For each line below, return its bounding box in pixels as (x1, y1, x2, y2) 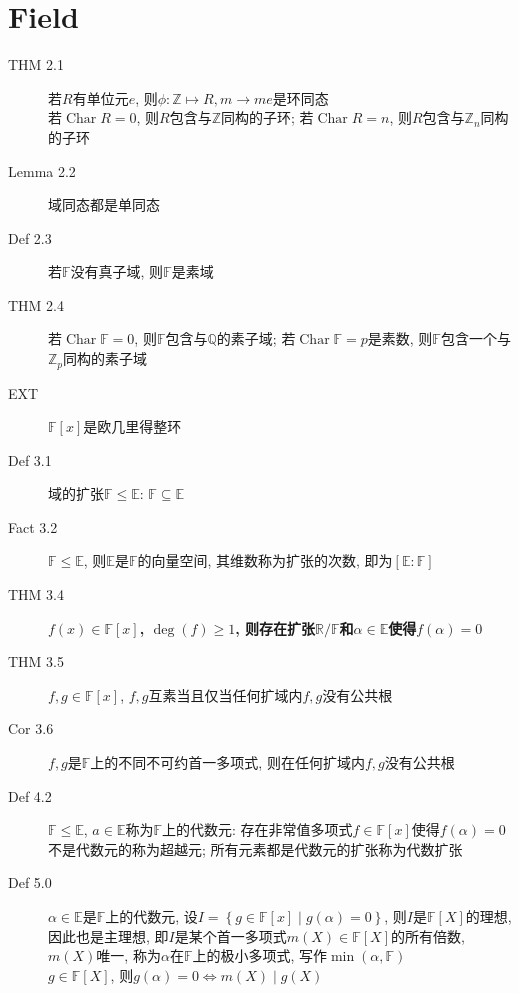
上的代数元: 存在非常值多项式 (161, 819, 353, 840)
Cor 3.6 (8, 718, 54, 739)
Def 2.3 (8, 227, 52, 248)
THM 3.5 (8, 651, 64, 672)
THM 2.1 (8, 54, 64, 75)
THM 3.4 (8, 584, 64, 605)
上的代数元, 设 (105, 906, 198, 927)
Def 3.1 (8, 449, 52, 470)
